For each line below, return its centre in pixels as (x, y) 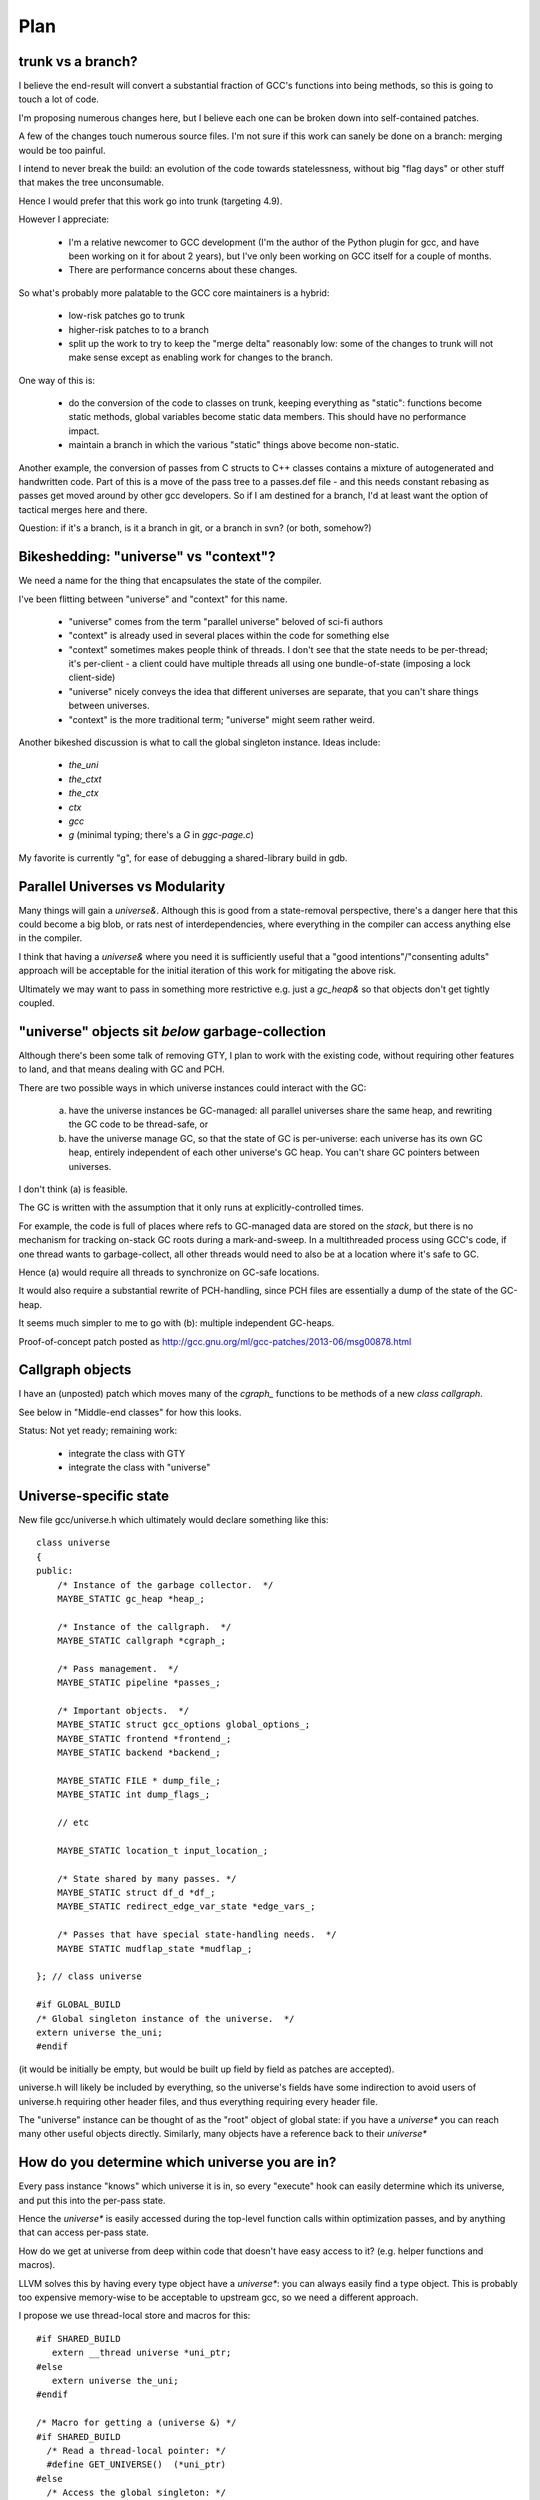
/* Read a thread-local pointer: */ (136, 2450)
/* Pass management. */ (117, 1668)
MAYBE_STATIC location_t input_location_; (162, 1850)
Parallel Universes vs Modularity (122, 886)
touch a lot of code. (59, 99)
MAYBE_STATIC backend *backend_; (139, 1753)
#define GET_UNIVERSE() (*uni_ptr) (136, 2464)
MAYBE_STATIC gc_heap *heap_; (130, 1598)
